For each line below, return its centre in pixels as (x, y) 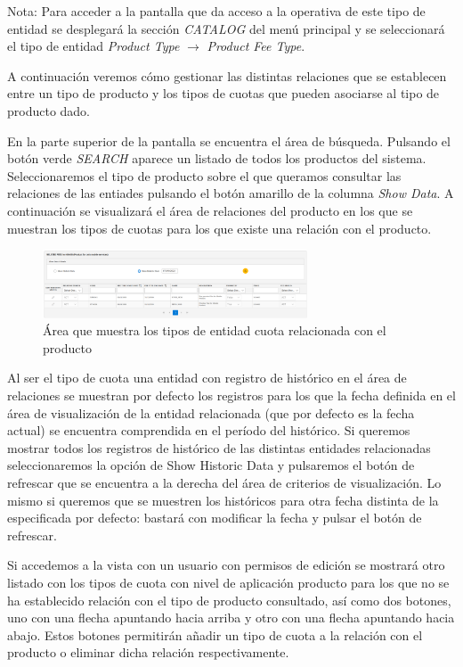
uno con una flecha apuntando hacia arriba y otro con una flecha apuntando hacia (231, 618)
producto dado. (49, 110)
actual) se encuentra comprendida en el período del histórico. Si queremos (209, 430)
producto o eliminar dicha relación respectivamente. (148, 652)
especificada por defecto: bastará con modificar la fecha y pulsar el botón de (215, 518)
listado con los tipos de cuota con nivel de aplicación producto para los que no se (228, 582)
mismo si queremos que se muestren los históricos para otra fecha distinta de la (223, 500)
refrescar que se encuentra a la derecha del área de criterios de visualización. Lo (224, 482)
